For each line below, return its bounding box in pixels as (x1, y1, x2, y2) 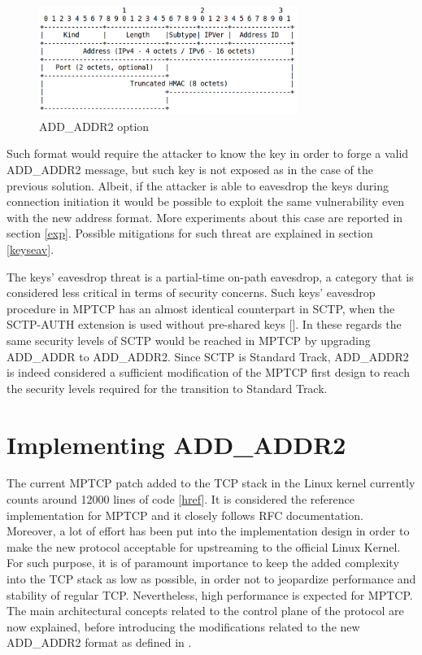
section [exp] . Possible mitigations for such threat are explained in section (7, 225, 373, 242)
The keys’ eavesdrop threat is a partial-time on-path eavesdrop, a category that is (7, 268, 414, 285)
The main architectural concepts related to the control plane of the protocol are (7, 602, 404, 619)
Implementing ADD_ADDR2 (7, 427, 346, 461)
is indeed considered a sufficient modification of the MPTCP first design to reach (7, 364, 410, 381)
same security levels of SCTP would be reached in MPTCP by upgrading (7, 331, 371, 348)
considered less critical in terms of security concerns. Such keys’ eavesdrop (7, 284, 376, 301)
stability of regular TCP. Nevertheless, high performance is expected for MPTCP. (7, 586, 413, 603)
